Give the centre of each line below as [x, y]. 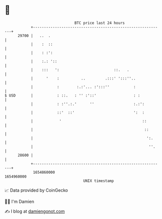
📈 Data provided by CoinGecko [36, 190]
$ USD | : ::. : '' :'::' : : [72, 95]
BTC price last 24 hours [100, 23]
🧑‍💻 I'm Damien [20, 201]
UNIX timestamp [99, 181]
